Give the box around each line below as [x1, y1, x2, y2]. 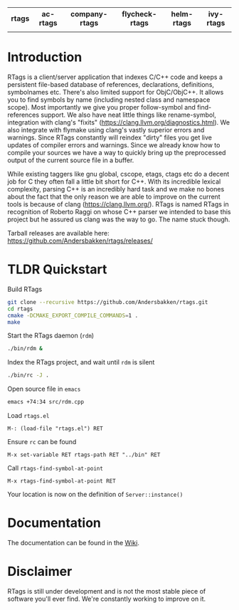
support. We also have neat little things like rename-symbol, [41, 110, 217, 119]
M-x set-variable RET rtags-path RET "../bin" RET [7, 451, 161, 458]
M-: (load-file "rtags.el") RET [7, 425, 103, 432]
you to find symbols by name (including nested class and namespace [7, 95, 211, 104]
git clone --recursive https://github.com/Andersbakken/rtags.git [7, 298, 208, 305]
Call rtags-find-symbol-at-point [7, 464, 103, 472]
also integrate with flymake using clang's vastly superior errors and [7, 125, 205, 134]
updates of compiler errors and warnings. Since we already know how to [7, 140, 221, 149]
